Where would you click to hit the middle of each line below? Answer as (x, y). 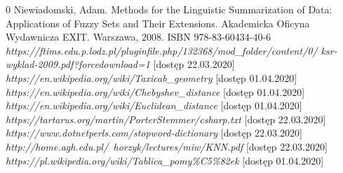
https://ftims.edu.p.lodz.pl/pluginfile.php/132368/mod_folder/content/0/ (162, 50)
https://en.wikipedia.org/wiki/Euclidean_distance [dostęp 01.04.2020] (154, 105)
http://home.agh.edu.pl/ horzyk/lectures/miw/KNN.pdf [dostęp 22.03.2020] (167, 146)
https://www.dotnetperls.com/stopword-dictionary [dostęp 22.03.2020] (154, 133)
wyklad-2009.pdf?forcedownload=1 (78, 64)
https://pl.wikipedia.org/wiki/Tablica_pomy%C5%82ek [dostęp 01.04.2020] (165, 160)
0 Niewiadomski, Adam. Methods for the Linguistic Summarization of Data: (169, 9)
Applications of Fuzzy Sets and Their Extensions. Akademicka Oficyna (158, 23)
